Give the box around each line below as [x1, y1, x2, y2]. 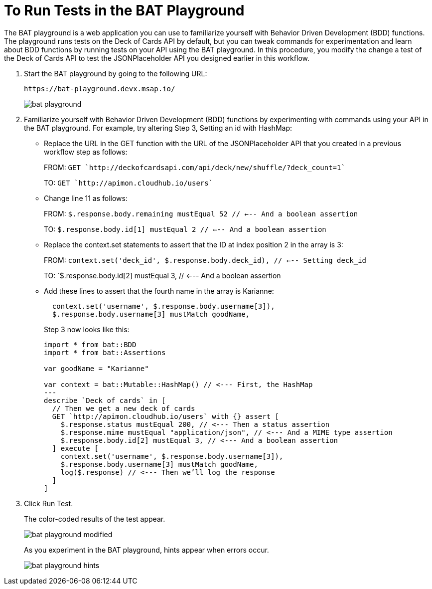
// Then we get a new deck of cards [52, 404, 195, 412]
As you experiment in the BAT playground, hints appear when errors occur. [24, 545, 269, 554]
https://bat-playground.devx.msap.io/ [24, 84, 175, 93]
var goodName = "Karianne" [44, 364, 149, 373]
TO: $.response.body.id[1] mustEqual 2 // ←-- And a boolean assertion [44, 224, 326, 233]
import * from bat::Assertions [44, 348, 166, 357]
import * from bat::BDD [44, 340, 137, 349]
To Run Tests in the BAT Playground [4, 2, 245, 19]
